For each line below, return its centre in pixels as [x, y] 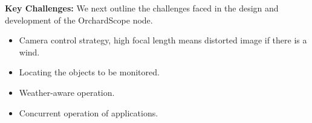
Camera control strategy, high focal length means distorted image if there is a [163, 40]
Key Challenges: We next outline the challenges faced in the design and [142, 8]
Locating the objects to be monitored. [89, 72]
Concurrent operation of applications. [89, 112]
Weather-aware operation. [67, 92]
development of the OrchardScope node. [79, 20]
